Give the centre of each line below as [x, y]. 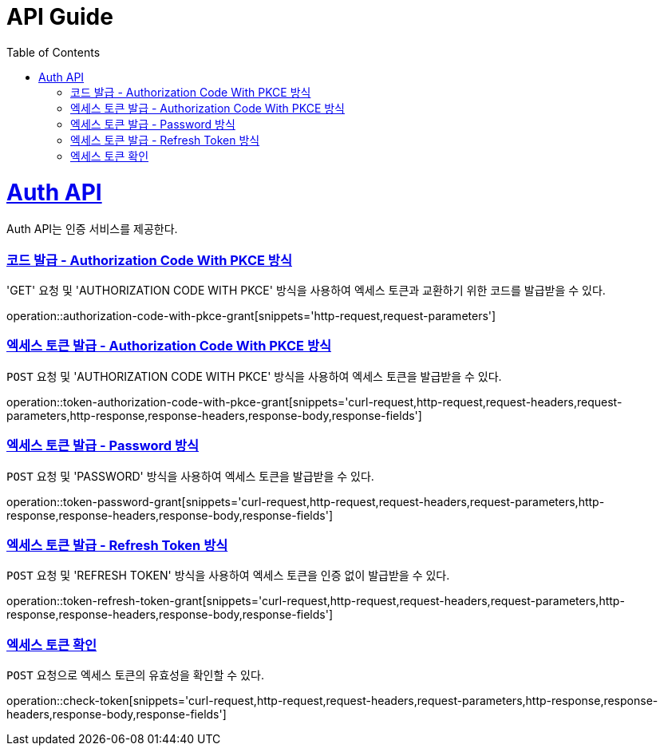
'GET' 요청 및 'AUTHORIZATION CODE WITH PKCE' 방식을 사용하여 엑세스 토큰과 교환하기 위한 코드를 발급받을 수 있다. [306, 290]
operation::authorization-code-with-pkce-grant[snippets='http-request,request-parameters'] [251, 316]
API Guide [60, 17]
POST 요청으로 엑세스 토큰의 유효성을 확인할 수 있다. [135, 675]
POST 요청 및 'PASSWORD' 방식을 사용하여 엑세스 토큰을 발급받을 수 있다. [190, 476]
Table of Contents [53, 52]
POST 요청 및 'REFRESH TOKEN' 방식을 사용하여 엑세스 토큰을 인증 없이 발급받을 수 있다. [228, 576]
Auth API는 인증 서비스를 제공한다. [92, 229]
